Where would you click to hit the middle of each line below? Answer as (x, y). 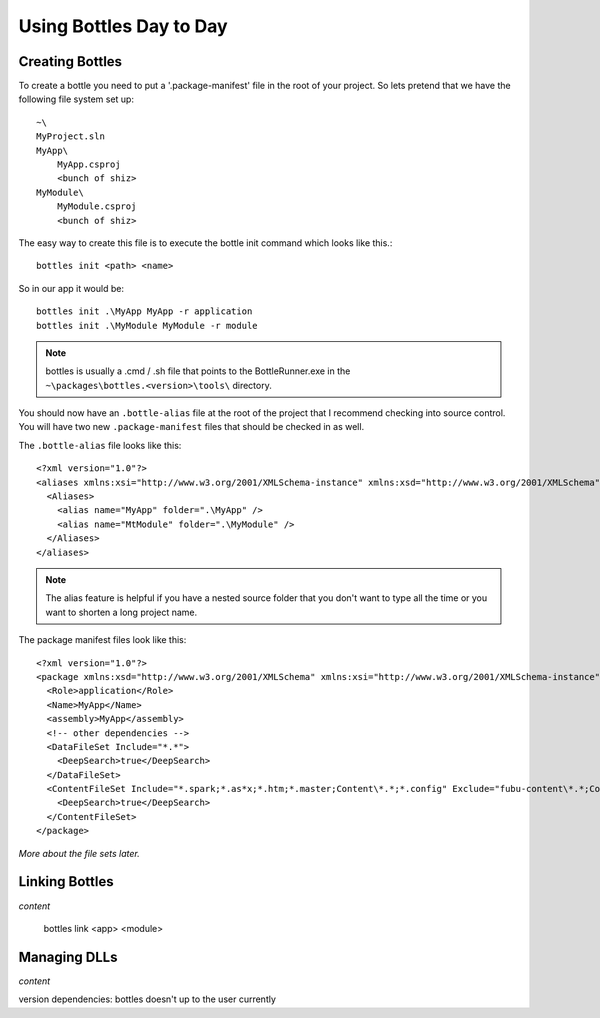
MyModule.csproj (96, 206)
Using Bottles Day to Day (123, 26)
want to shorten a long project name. (121, 612)
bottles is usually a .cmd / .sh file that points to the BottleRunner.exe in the (198, 371)
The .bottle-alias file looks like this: (100, 445)
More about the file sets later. (79, 853)
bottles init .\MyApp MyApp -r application (144, 311)
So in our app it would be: (71, 288)
